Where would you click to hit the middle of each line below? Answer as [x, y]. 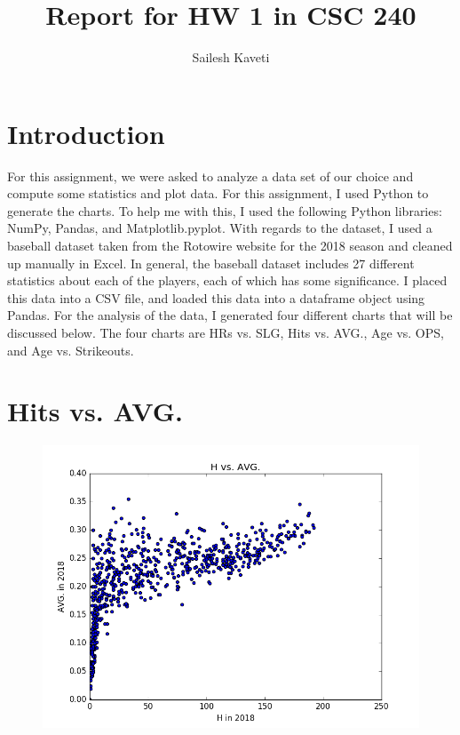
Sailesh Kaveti [231, 57]
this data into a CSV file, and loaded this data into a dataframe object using [216, 297]
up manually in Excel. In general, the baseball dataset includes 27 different [211, 263]
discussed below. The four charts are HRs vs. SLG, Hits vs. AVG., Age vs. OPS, [226, 332]
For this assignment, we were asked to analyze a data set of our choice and [210, 176]
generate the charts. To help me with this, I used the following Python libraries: [225, 210]
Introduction [86, 133]
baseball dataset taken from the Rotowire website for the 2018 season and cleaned [230, 246]
